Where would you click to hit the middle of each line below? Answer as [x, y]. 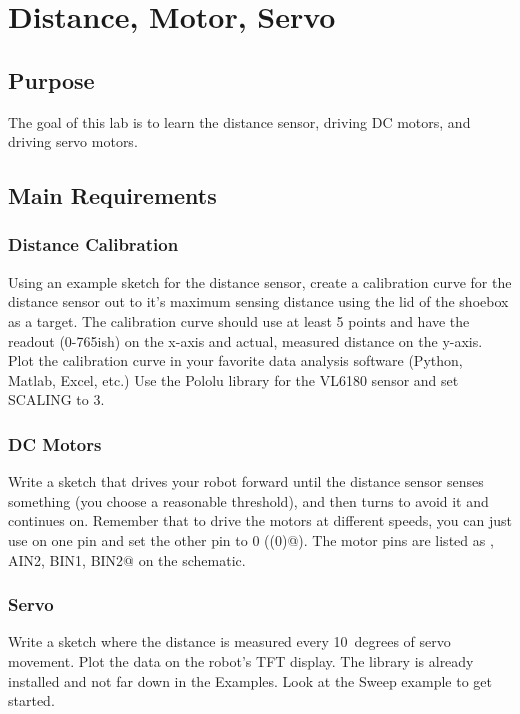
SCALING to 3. [56, 399]
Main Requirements [112, 195]
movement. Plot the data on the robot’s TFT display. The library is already [241, 660]
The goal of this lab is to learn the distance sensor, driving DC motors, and [239, 121]
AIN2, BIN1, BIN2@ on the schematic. [127, 559]
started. [31, 700]
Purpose [51, 79]
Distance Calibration [93, 244]
